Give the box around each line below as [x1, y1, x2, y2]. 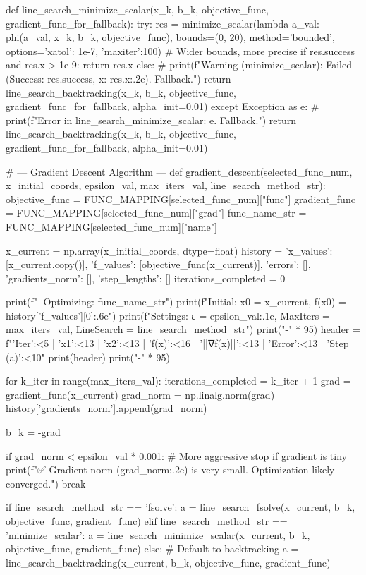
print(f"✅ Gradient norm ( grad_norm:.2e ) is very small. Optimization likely [6, 462, 335, 477]
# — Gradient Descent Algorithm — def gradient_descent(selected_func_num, [6, 164, 353, 178]
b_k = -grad [6, 425, 61, 440]
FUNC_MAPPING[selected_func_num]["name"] [6, 219, 217, 234]
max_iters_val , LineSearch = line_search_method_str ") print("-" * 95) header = [6, 322, 360, 337]
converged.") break [6, 476, 86, 490]
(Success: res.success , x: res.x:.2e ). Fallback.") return [6, 71, 231, 85]
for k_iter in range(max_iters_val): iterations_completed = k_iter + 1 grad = [6, 373, 351, 388]
